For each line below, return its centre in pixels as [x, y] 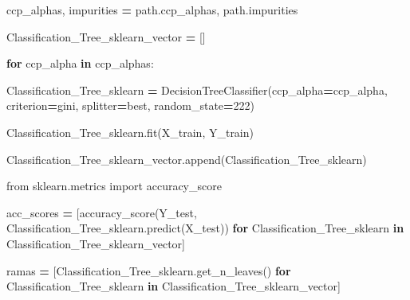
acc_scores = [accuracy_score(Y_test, [102, 212]
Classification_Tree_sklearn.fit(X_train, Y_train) [130, 132]
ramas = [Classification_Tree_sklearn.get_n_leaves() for [149, 270]
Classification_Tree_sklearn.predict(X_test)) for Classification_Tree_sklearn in [205, 228]
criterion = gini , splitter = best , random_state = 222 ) [131, 105]
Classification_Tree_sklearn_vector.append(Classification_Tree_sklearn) [187, 159]
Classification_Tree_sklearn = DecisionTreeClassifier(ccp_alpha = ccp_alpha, [197, 90]
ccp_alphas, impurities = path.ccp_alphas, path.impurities [152, 10]
